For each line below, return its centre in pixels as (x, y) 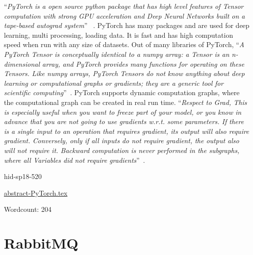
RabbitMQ (41, 243)
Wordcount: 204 (28, 209)
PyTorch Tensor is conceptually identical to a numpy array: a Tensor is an (117, 54)
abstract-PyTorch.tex (36, 192)
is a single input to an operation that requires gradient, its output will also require (126, 131)
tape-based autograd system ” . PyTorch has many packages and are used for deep (127, 25)
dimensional (22, 64)
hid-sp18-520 (23, 176)
